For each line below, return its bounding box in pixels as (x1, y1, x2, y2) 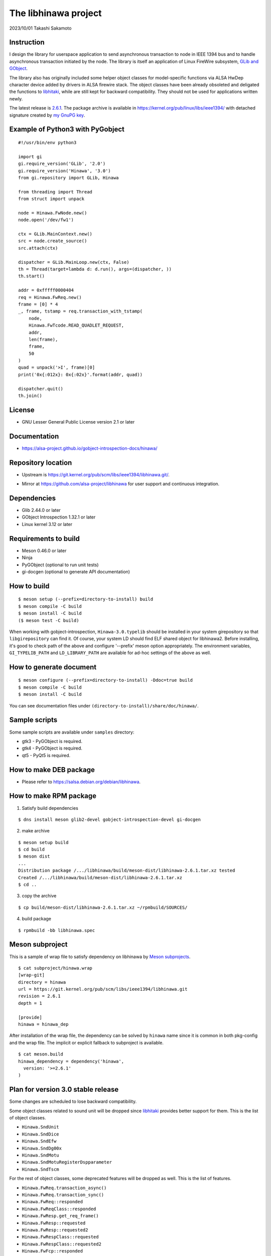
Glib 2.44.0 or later (22, 507, 61, 513)
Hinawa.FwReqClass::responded (22, 1206, 96, 1212)
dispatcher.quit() (18, 386, 64, 391)
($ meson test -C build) (18, 617, 79, 623)
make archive (22, 828, 50, 834)
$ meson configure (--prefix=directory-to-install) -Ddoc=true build (18, 677, 193, 683)
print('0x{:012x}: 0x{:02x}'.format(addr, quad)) (18, 372, 143, 377)
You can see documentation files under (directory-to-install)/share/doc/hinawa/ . (9, 702, 199, 708)
